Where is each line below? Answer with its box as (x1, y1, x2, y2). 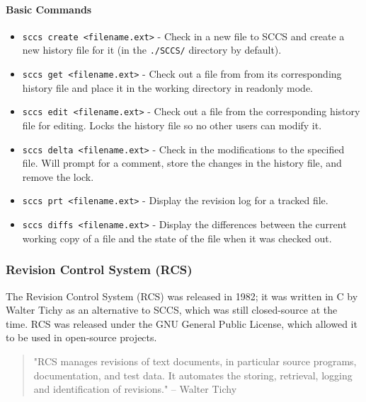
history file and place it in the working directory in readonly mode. (22, 80, 313, 95)
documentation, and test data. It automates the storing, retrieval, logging (33, 367, 353, 382)
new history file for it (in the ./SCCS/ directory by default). (22, 42, 282, 57)
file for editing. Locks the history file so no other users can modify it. (22, 118, 322, 133)
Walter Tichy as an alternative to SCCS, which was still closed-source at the (6, 302, 338, 317)
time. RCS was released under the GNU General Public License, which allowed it (6, 316, 358, 331)
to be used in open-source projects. (6, 330, 157, 345)
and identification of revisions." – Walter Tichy (33, 382, 237, 396)
